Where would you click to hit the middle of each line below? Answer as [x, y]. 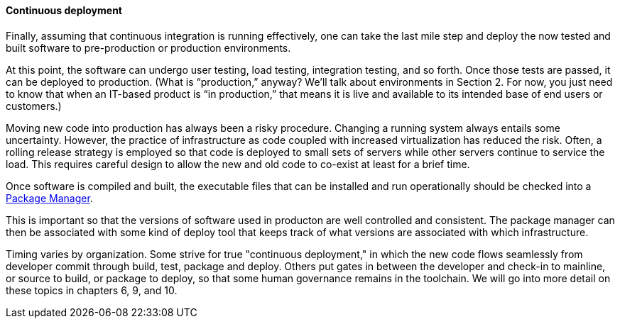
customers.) [34, 106]
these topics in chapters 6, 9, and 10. [92, 290]
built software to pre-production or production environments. [148, 48]
